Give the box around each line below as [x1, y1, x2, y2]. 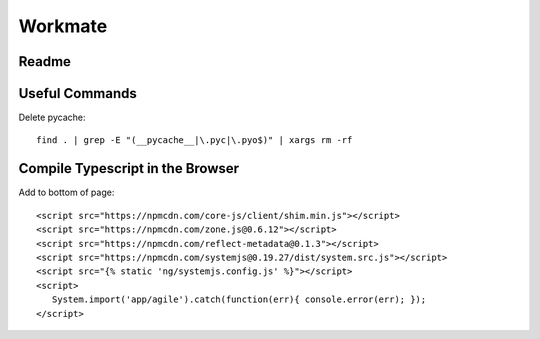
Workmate [18, 15, 108, 37]
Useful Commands [18, 85, 137, 102]
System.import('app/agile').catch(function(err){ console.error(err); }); [51, 294, 427, 305]
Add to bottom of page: [18, 186, 115, 199]
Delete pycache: [18, 111, 86, 124]
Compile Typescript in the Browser [18, 160, 240, 177]
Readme [18, 53, 72, 70]
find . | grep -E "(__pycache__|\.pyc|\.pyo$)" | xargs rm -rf [36, 135, 353, 146]
